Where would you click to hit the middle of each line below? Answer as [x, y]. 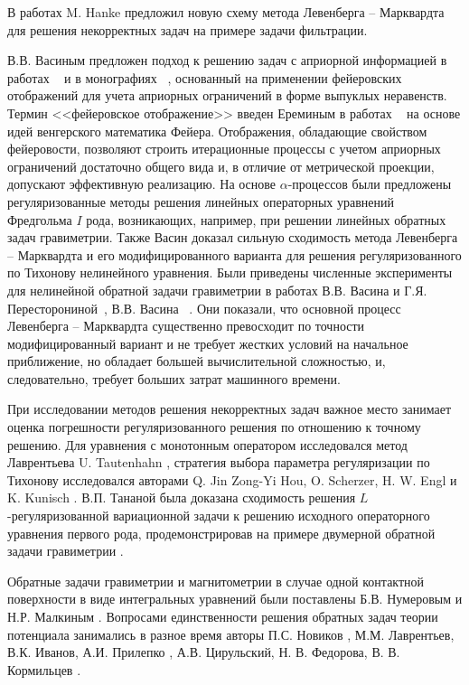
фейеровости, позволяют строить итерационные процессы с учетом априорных [224, 149]
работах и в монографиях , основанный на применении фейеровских [205, 77]
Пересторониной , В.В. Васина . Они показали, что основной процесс [204, 308]
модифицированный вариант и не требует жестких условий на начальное [208, 343]
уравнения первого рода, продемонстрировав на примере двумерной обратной [221, 533]
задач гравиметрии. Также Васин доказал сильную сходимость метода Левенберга [233, 237]
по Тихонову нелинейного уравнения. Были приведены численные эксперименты [230, 272]
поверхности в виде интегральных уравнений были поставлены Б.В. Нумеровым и [235, 599]
